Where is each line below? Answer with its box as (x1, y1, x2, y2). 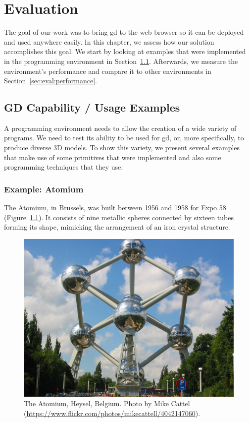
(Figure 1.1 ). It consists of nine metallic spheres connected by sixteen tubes (4, 212, 234, 222)
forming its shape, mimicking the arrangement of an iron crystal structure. (4, 222, 230, 232)
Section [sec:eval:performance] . (4, 75, 98, 86)
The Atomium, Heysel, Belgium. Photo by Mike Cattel (24, 398, 190, 409)
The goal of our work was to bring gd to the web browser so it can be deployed (4, 27, 244, 37)
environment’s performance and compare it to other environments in (4, 65, 211, 76)
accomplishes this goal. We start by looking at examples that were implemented (4, 46, 246, 57)
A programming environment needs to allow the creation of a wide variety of (4, 122, 237, 133)
